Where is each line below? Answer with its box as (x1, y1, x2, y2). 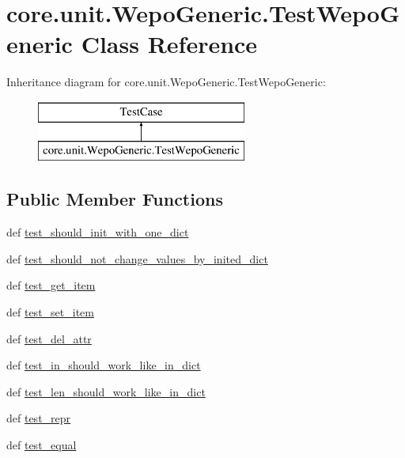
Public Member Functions (6, 187, 223, 211)
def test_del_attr (6, 330, 92, 346)
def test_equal (6, 437, 77, 453)
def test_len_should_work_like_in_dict (6, 383, 206, 399)
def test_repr (6, 410, 71, 426)
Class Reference (81, 28, 258, 60)
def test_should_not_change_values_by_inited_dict (6, 250, 268, 267)
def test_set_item (6, 304, 94, 320)
